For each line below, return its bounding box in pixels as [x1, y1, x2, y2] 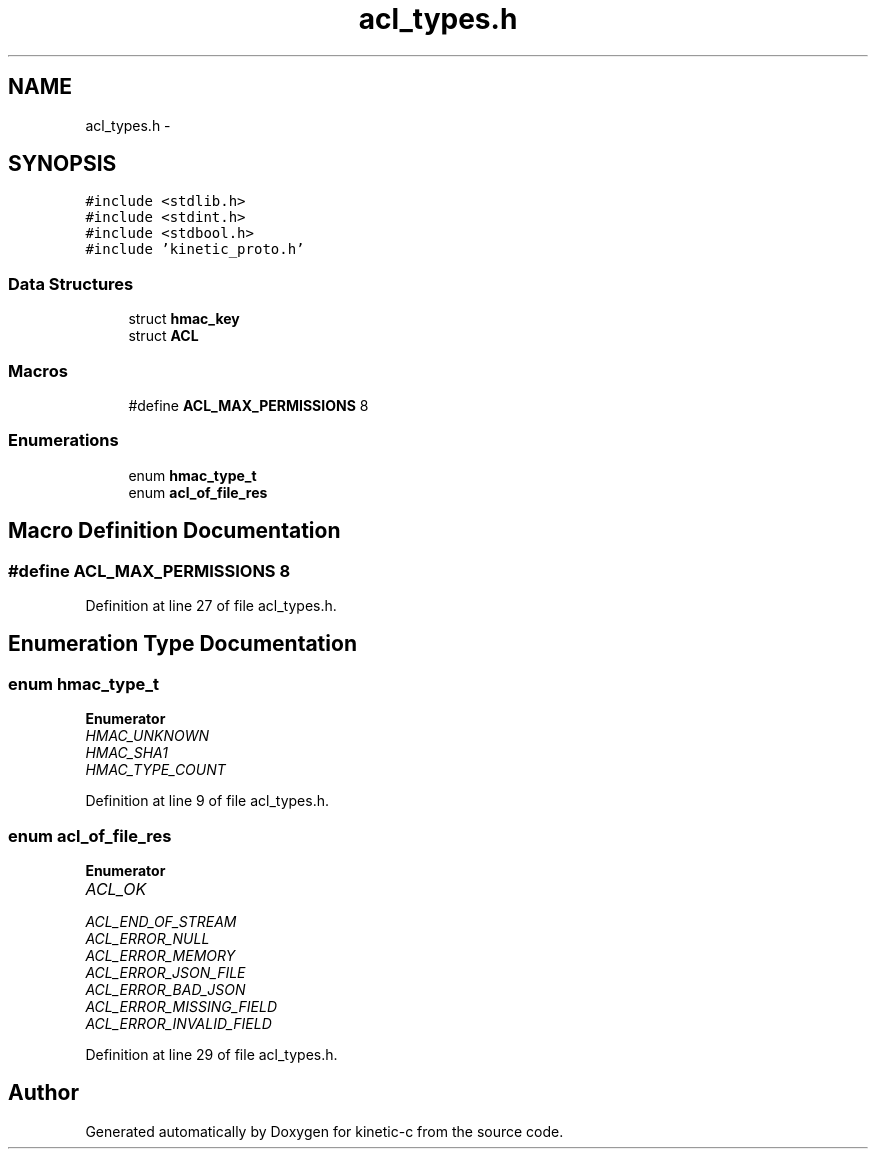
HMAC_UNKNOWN [85, 727, 210, 745]
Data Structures [8, 273, 134, 294]
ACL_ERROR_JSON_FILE [85, 963, 246, 981]
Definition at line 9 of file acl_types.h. [85, 792, 330, 810]
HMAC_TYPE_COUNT [85, 761, 226, 779]
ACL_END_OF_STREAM [85, 912, 237, 930]
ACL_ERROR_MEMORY [85, 946, 236, 964]
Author [8, 1080, 79, 1106]
